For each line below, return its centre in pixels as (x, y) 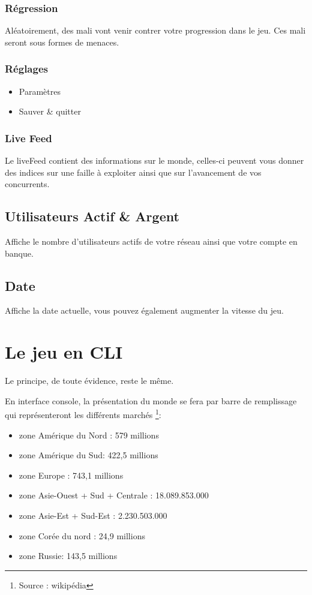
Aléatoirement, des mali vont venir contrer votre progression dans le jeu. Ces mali (155, 30)
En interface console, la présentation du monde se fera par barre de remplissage (151, 400)
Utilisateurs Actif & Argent (92, 216)
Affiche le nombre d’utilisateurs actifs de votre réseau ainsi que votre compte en (151, 241)
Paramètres (40, 91)
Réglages (26, 69)
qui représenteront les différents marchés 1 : (83, 414)
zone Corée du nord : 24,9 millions (82, 535)
